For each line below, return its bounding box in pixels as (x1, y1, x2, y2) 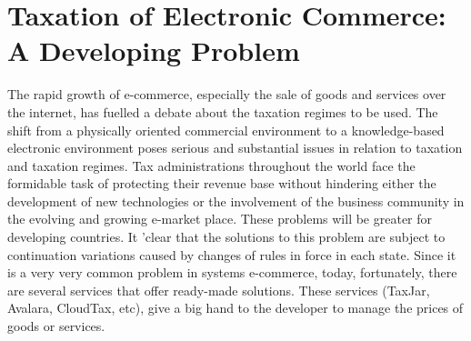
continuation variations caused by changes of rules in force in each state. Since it (7, 245, 456, 264)
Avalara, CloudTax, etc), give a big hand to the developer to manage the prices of (7, 298, 464, 317)
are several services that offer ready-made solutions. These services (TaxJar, (7, 280, 430, 299)
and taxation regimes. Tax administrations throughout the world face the (7, 155, 416, 175)
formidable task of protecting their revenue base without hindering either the (7, 174, 436, 193)
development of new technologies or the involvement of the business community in (7, 191, 465, 210)
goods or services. (7, 316, 105, 336)
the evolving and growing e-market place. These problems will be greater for (7, 209, 433, 228)
